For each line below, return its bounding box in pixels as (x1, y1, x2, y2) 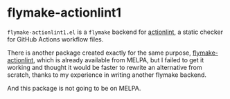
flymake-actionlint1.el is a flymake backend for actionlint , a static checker (7, 28, 224, 36)
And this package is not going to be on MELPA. (7, 84, 141, 92)
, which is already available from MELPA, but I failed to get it (33, 55, 204, 64)
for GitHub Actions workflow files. (7, 35, 104, 43)
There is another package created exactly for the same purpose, (7, 48, 192, 57)
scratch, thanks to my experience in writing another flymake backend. (7, 71, 206, 79)
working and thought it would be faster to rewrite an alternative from (7, 63, 202, 71)
